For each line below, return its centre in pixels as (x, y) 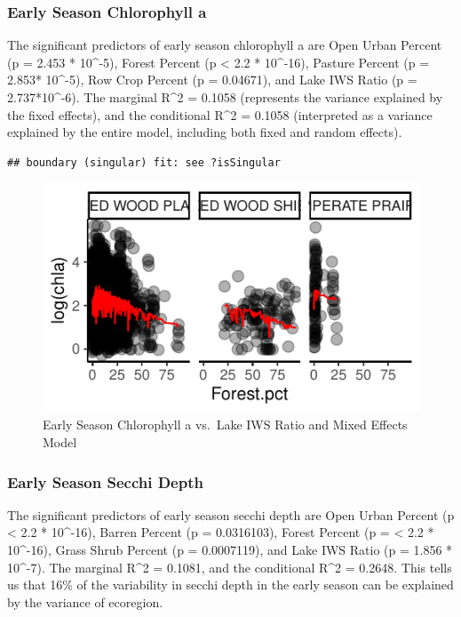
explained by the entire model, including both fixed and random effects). (205, 132)
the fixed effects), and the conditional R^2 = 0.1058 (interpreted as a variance (220, 114)
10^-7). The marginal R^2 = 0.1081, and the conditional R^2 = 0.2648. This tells (230, 567)
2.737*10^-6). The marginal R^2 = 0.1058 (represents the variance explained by (225, 97)
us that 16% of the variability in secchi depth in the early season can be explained (230, 585)
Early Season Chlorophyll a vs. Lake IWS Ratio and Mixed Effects (225, 425)
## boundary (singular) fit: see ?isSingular (144, 162)
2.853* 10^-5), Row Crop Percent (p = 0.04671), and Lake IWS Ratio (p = (212, 80)
